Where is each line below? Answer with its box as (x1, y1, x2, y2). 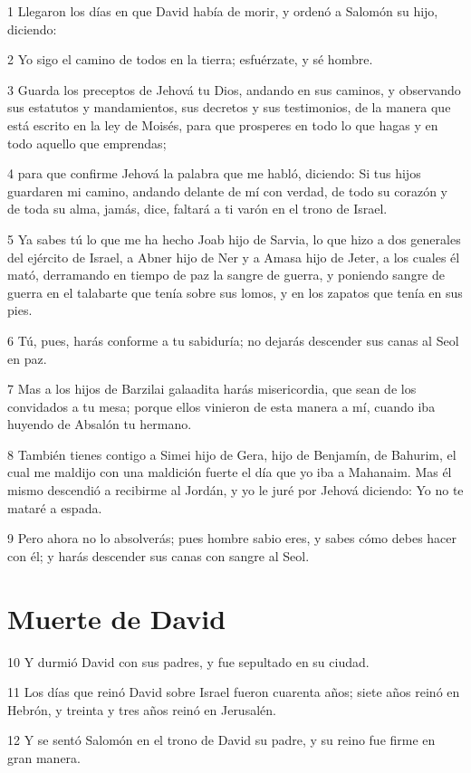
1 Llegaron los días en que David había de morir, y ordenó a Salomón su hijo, (7, 2, 438, 20)
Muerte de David (7, 599, 226, 636)
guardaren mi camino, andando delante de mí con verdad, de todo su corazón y (7, 181, 447, 200)
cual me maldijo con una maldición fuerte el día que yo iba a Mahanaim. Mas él (7, 463, 452, 482)
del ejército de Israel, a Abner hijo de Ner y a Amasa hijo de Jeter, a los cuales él (7, 247, 460, 266)
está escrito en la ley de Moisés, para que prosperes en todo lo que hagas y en (7, 115, 438, 134)
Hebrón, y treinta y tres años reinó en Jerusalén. (7, 700, 276, 719)
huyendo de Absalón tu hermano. (7, 415, 192, 434)
